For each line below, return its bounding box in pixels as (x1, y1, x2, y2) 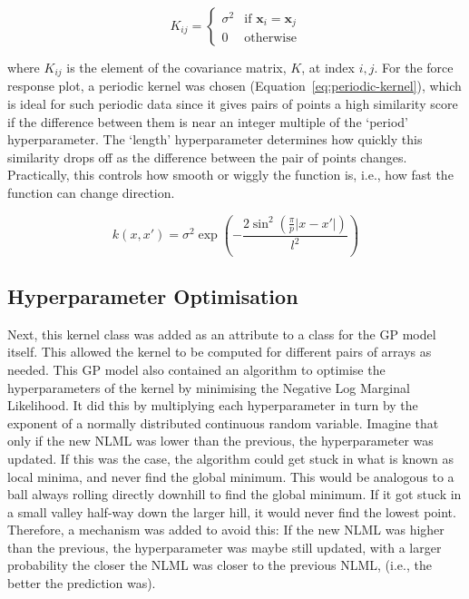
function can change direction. (7, 183, 175, 202)
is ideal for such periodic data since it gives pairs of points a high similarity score (7, 94, 458, 113)
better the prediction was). (7, 574, 156, 593)
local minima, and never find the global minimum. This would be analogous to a (7, 466, 454, 486)
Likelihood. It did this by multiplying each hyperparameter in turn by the (7, 396, 418, 415)
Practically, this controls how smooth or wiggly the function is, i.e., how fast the (7, 165, 454, 184)
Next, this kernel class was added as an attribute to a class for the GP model (7, 324, 436, 343)
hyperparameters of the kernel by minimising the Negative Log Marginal (7, 378, 410, 397)
